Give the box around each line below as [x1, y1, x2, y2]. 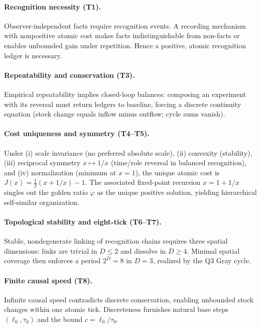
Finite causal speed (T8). [4, 275, 92, 285]
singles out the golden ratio [4, 187, 88, 197]
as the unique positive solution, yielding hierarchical [97, 187, 257, 197]
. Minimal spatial [187, 245, 240, 256]
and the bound [37, 313, 83, 324]
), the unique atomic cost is [135, 167, 220, 177]
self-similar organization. [4, 196, 79, 207]
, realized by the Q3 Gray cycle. [153, 255, 251, 266]
